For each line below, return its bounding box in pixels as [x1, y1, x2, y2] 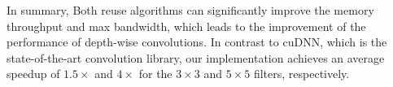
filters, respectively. [253, 65, 350, 82]
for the [138, 65, 172, 82]
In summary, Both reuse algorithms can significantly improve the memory [7, 2, 374, 18]
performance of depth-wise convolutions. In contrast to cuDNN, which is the [7, 33, 387, 50]
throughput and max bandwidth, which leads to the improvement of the [7, 17, 366, 34]
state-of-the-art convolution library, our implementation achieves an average [7, 49, 385, 66]
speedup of [7, 65, 60, 82]
